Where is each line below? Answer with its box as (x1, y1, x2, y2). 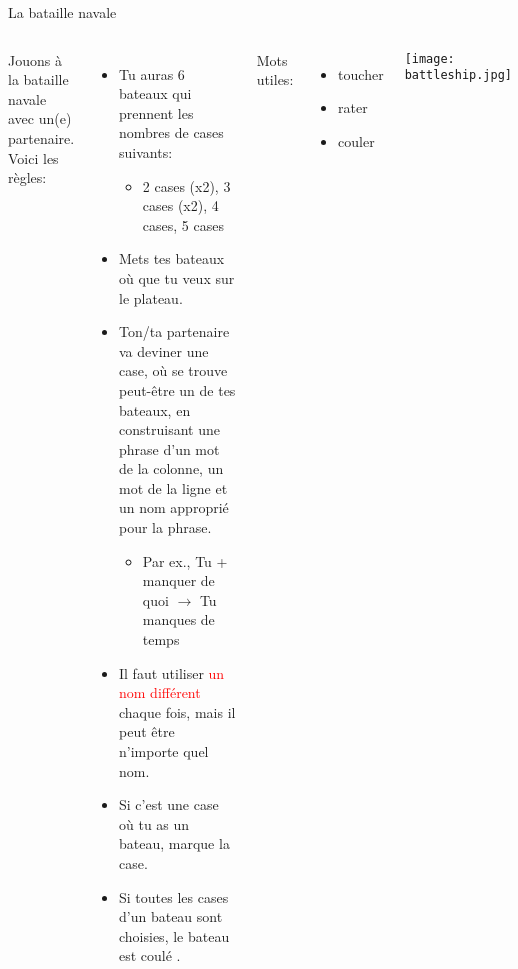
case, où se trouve (119, 360, 228, 381)
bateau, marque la (119, 833, 230, 854)
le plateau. (119, 287, 183, 308)
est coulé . (119, 945, 181, 966)
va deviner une (119, 340, 209, 361)
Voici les (8, 147, 59, 168)
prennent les (119, 102, 194, 123)
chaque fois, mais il (119, 701, 236, 722)
